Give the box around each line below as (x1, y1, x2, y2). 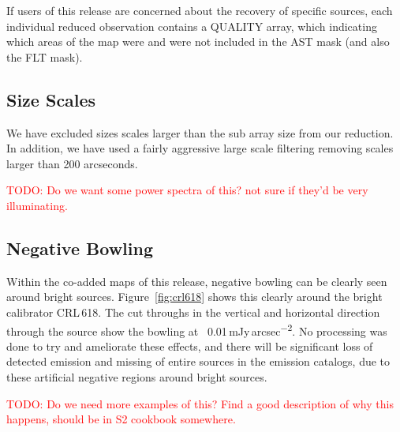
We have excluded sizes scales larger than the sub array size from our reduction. (6, 124, 394, 141)
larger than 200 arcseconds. (6, 155, 138, 171)
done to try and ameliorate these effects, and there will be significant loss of (6, 337, 373, 354)
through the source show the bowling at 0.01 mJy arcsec (6, 322, 281, 339)
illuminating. (6, 197, 68, 213)
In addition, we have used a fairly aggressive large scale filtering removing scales (6, 140, 394, 156)
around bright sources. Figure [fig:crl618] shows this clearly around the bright (6, 288, 383, 305)
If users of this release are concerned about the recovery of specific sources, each (6, 2, 393, 18)
